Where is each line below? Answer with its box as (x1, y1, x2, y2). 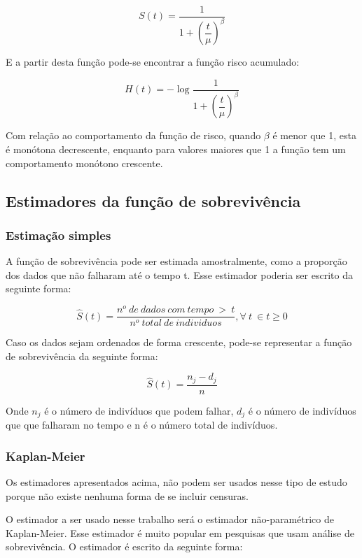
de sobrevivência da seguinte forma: (6, 348, 158, 363)
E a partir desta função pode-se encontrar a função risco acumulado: (6, 55, 300, 69)
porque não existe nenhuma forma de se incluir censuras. (6, 488, 249, 503)
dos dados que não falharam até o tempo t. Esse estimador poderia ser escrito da (6, 267, 353, 282)
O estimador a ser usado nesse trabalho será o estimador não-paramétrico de (6, 512, 334, 527)
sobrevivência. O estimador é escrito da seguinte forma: (6, 539, 243, 554)
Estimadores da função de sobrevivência (6, 189, 301, 211)
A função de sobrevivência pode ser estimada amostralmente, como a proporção (6, 254, 347, 269)
